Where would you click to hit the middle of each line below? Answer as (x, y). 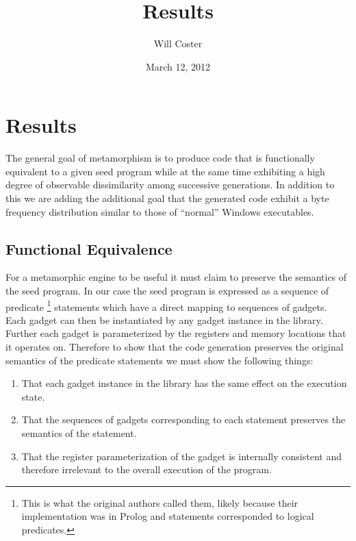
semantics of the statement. (79, 433)
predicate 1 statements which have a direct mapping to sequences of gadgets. (166, 305)
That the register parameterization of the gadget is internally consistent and (181, 456)
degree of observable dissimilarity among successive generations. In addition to (170, 185)
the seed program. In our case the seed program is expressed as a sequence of (167, 291)
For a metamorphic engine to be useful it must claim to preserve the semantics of (176, 277)
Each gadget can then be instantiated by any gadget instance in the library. (164, 319)
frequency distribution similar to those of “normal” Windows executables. (160, 211)
